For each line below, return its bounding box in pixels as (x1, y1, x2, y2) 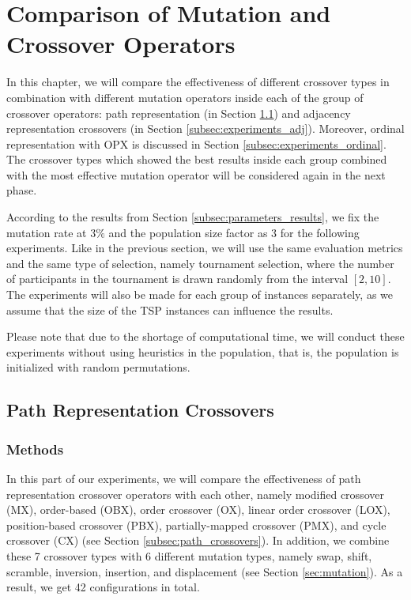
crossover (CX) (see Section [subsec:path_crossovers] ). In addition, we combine (6, 532, 390, 549)
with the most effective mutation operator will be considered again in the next (6, 166, 386, 183)
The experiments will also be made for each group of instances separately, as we (6, 286, 394, 303)
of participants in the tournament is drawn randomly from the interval (6, 270, 349, 287)
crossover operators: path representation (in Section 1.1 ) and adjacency (6, 104, 351, 121)
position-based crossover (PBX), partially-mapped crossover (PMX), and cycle (6, 516, 386, 533)
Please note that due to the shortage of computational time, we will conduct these (6, 328, 405, 345)
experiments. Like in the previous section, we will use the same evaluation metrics (6, 240, 403, 256)
